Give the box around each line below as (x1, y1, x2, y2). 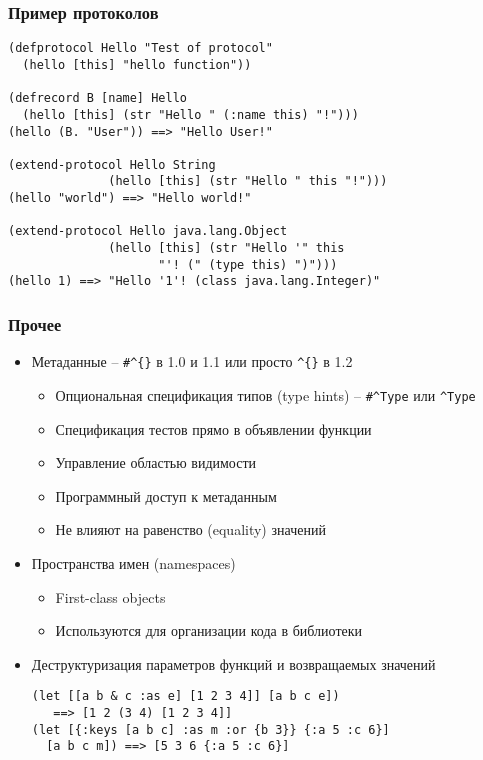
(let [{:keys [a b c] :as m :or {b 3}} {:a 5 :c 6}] (31, 722, 390, 737)
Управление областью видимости (55, 452, 257, 473)
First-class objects (55, 586, 166, 607)
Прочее (8, 311, 62, 336)
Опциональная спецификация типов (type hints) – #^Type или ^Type (55, 384, 476, 405)
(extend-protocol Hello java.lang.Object (8, 224, 288, 239)
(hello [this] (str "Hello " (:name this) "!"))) (22, 107, 359, 122)
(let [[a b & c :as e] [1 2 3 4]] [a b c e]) (31, 689, 340, 704)
